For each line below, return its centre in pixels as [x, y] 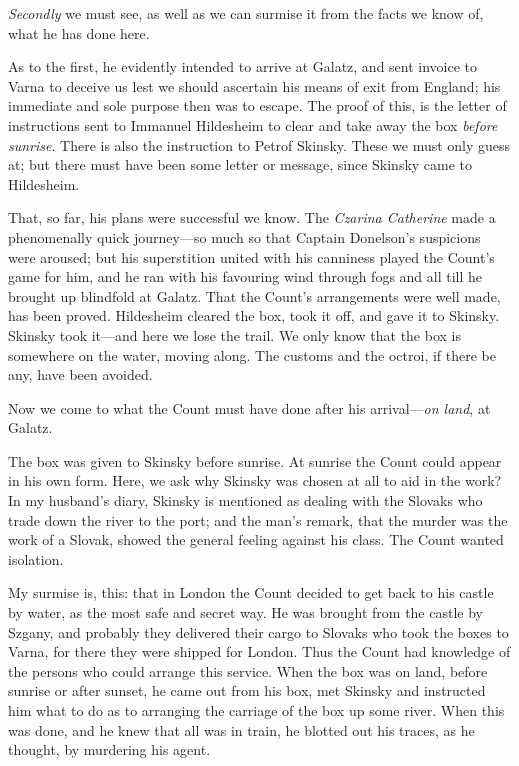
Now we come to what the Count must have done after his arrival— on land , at [249, 407]
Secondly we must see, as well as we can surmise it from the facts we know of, [246, 13]
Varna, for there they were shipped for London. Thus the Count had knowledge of [259, 651]
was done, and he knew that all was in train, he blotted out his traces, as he [241, 729]
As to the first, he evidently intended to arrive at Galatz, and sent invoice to [243, 66]
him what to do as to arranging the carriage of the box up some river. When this [256, 710]
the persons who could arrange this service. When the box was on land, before [248, 670]
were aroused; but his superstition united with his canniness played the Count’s [251, 256]
